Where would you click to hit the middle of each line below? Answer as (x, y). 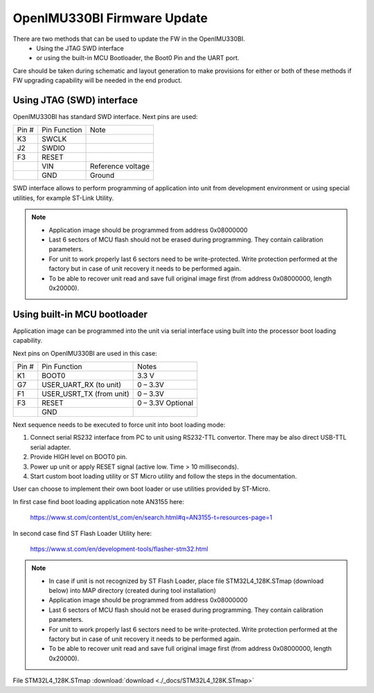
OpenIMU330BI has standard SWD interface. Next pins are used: (105, 117)
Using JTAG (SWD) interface (75, 100)
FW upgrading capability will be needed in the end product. (98, 80)
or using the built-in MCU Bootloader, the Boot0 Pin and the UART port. (138, 58)
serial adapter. (51, 447)
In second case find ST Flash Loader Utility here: (82, 533)
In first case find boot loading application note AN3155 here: (99, 501)
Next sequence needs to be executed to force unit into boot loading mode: (119, 425)
